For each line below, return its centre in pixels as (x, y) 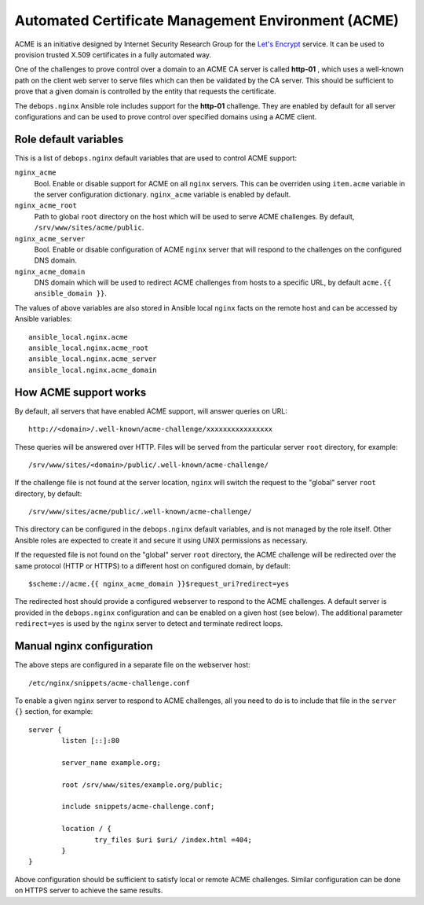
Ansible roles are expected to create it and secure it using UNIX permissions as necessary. (161, 540)
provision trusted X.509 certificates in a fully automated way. (113, 54)
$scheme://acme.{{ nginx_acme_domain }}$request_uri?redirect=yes (159, 584)
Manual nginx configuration (84, 646)
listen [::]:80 (91, 741)
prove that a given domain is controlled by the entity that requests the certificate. (145, 91)
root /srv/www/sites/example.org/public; (143, 785)
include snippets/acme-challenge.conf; (138, 807)
